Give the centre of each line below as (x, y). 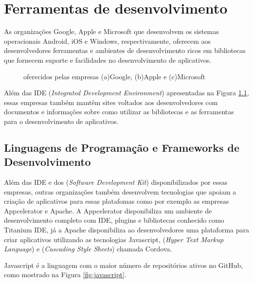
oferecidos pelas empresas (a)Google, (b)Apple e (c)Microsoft (114, 76)
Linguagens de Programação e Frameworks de (122, 147)
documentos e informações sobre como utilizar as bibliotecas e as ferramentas (119, 112)
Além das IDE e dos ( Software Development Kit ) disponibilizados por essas (116, 182)
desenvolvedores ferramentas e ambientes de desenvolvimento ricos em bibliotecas (125, 50)
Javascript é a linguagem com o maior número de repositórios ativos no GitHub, (124, 265)
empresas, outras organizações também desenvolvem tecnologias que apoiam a (120, 191)
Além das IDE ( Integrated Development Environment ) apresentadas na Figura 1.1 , (126, 93)
